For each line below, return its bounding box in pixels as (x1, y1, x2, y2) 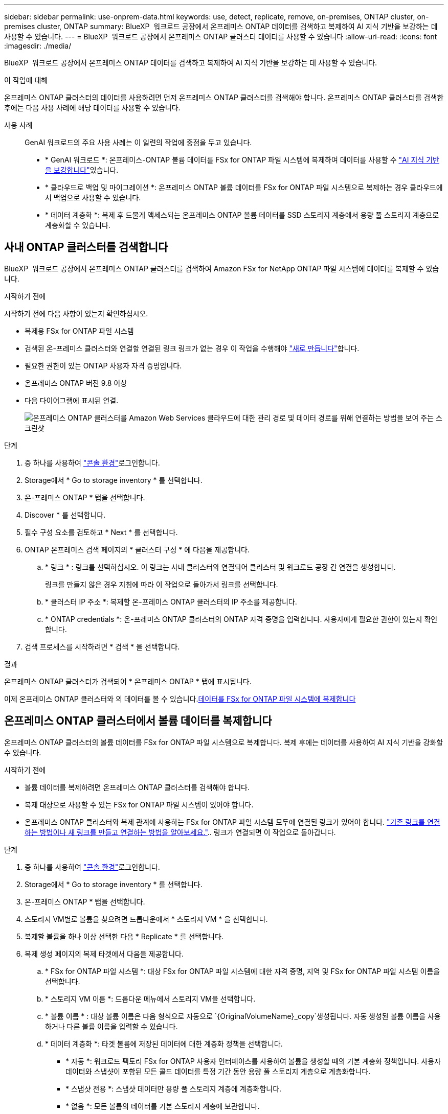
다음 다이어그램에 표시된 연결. (25, 396, 119, 405)
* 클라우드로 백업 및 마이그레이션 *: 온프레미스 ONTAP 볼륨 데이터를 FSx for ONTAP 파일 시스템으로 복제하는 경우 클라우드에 (45, 183, 443, 192)
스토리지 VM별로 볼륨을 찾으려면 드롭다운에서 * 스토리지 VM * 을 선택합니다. (25, 914, 268, 923)
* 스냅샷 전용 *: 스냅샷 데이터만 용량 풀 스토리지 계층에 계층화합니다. (65, 1084, 282, 1093)
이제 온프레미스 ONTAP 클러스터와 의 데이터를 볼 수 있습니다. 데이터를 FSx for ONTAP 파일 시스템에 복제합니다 (4, 694, 356, 703)
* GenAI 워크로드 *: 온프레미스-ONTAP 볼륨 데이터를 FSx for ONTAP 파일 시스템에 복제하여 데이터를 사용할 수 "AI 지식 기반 (45, 155, 439, 164)
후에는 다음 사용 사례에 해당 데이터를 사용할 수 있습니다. (4, 103, 181, 112)
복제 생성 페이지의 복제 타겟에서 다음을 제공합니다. (25, 949, 184, 958)
